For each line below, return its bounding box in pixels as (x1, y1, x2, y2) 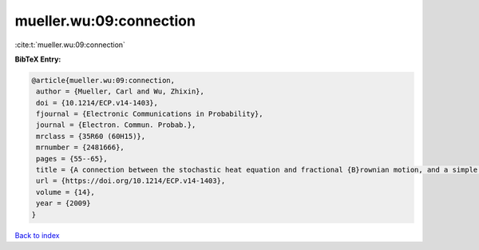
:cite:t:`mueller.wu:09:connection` (14, 40, 125, 50)
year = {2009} (36, 199, 91, 208)
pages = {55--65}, (36, 154, 108, 163)
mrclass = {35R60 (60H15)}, (36, 132, 146, 141)
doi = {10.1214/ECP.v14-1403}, (36, 98, 159, 107)
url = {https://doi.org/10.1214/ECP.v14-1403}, (36, 177, 226, 185)
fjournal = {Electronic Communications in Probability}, (36, 109, 263, 119)
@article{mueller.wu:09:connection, (31, 76, 176, 85)
